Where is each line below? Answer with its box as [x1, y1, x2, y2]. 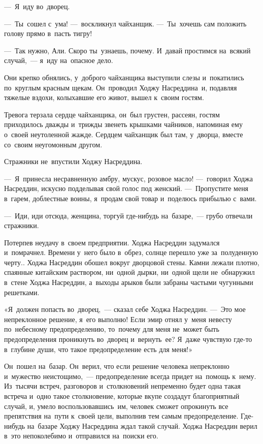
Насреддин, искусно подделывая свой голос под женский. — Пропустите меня [4, 183, 249, 194]
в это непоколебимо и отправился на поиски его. [4, 430, 158, 441]
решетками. [4, 287, 40, 297]
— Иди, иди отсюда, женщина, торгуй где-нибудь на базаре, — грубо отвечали [4, 210, 253, 220]
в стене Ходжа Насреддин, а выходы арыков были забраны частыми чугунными [4, 277, 253, 288]
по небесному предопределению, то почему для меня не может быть [4, 324, 219, 334]
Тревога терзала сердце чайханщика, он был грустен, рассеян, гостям [4, 109, 220, 119]
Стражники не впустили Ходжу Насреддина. [4, 156, 143, 167]
